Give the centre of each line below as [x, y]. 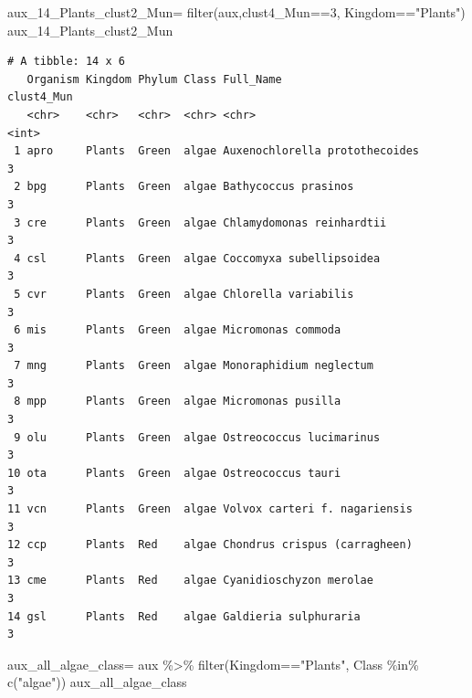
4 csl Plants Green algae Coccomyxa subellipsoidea [197, 258]
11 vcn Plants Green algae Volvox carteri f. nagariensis [210, 509]
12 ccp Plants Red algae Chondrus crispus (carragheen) [210, 545]
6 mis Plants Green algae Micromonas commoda [178, 330]
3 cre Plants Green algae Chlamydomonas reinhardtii [200, 222]
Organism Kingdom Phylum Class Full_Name [154, 79]
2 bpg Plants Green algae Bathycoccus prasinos [184, 187]
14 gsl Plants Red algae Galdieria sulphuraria [184, 616]
